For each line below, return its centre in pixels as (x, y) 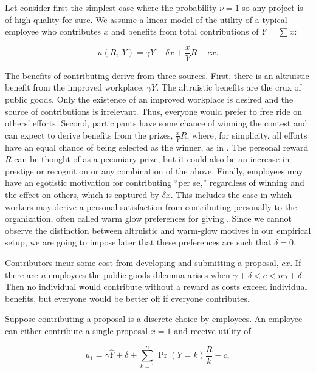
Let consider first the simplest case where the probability (111, 7)
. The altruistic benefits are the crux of (229, 87)
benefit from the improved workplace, (75, 87)
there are (22, 274)
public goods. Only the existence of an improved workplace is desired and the (149, 99)
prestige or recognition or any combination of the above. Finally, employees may (154, 170)
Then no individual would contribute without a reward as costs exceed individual (156, 286)
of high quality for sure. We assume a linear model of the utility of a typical (146, 19)
